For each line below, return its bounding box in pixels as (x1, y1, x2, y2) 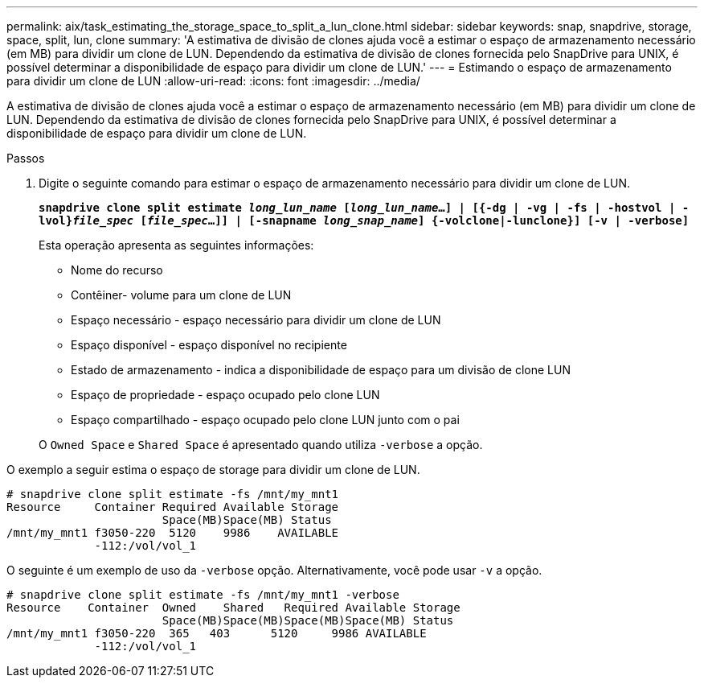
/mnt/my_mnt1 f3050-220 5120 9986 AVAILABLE (6, 526, 339, 539)
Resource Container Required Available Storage (6, 501, 339, 513)
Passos (6, 151, 45, 165)
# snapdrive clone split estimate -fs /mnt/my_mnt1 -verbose (6, 588, 399, 601)
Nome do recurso (71, 263, 163, 277)
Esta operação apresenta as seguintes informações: (39, 238, 314, 252)
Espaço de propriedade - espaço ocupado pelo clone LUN (71, 388, 380, 402)
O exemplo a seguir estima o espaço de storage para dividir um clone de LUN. (6, 463, 420, 476)
